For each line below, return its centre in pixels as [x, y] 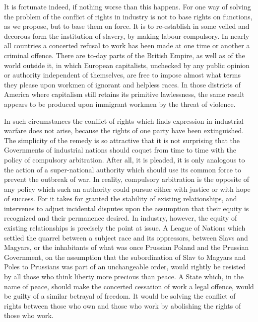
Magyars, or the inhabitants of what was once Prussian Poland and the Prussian [127, 247]
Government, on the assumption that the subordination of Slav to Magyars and [125, 257]
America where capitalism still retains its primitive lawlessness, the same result [124, 94]
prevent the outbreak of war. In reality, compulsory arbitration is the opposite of [127, 179]
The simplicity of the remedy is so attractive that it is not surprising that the [122, 140]
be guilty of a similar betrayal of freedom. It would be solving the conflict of [120, 296]
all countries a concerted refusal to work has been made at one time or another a [127, 45]
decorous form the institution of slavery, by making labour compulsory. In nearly [127, 36]
